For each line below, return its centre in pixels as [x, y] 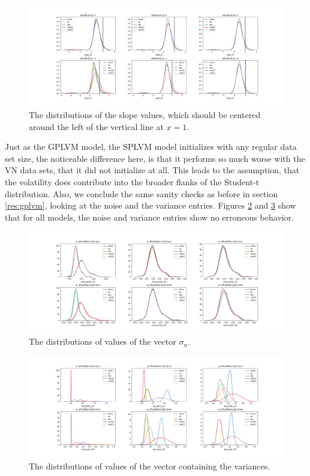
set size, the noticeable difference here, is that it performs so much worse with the [155, 158]
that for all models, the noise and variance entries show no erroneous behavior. [150, 217]
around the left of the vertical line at [96, 126]
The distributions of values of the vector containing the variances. [150, 466]
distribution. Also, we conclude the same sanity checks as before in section [142, 193]
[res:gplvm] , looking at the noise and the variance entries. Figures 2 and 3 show [151, 205]
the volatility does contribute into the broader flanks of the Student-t [132, 181]
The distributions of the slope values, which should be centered [145, 114]
